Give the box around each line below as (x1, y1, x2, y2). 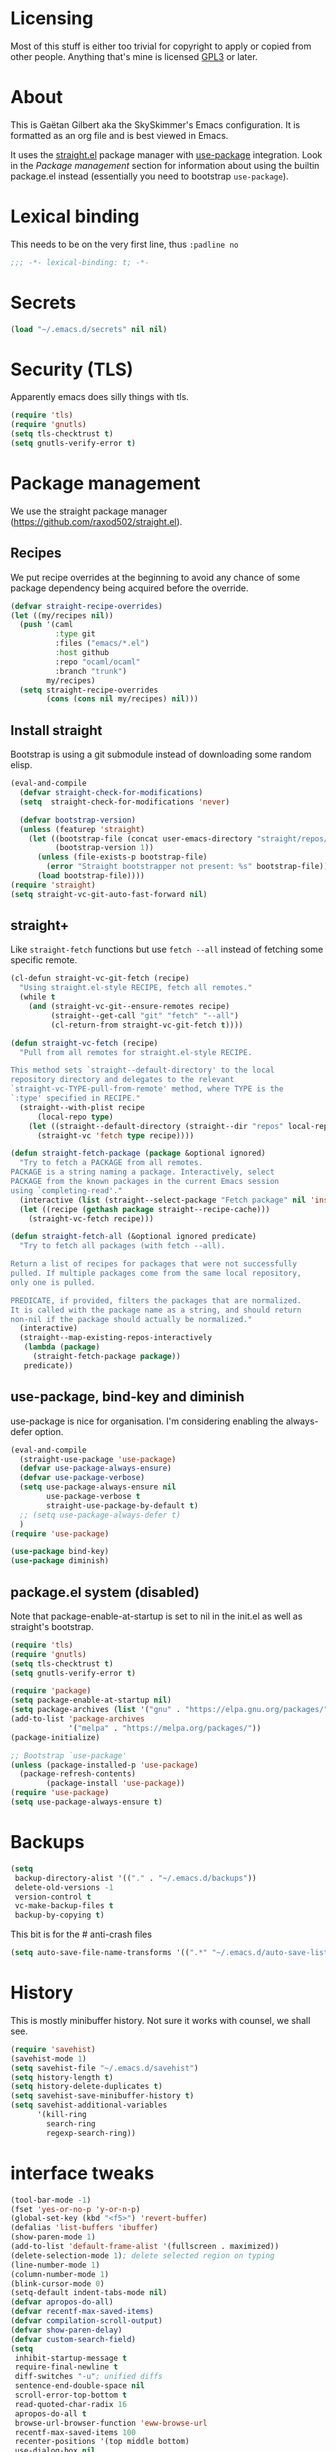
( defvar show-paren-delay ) (10, 2325, 123, 2335)
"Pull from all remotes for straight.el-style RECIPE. (19, 1047, 253, 1057)
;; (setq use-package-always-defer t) (19, 1510, 182, 1520)
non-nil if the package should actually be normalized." (10, 1314, 253, 1324)
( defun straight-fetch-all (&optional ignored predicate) (10, 1232, 257, 1242)
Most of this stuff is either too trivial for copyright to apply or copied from (10, 40, 312, 52)
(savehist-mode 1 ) (10, 2053, 87, 2064)
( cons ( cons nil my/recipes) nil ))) (46, 694, 199, 704)
